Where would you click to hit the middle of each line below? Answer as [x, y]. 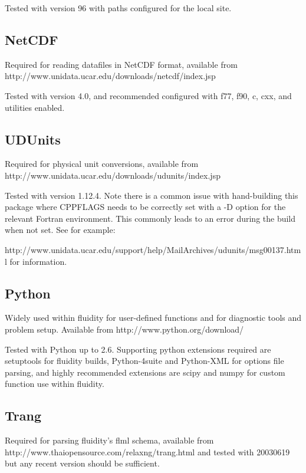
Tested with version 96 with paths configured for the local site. [118, 8]
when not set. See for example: [60, 230]
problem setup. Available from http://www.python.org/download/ [124, 329]
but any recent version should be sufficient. [82, 463]
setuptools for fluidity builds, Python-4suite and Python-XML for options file [144, 361]
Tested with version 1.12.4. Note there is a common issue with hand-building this [152, 195]
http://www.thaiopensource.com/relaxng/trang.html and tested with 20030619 [147, 451]
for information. [38, 261]
